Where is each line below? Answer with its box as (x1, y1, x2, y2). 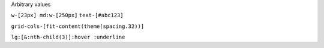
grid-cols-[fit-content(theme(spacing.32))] (11, 23, 145, 30)
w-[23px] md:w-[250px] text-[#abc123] (11, 12, 124, 19)
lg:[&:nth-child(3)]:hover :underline (11, 34, 125, 41)
